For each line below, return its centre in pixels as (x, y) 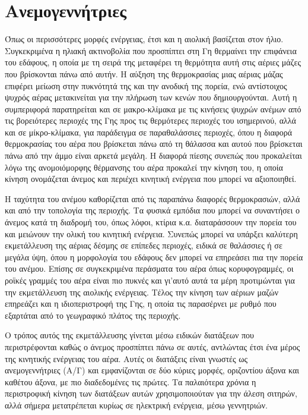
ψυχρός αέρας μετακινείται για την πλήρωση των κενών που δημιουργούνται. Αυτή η (151, 97)
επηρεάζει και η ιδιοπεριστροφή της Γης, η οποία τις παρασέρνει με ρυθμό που (141, 304)
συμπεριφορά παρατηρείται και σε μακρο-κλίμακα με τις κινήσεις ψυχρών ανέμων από (153, 109)
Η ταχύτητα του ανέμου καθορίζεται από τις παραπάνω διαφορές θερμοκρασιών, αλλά (153, 198)
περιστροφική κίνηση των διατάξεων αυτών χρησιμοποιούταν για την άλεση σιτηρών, (151, 393)
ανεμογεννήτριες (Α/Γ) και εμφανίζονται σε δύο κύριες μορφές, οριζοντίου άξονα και (152, 370)
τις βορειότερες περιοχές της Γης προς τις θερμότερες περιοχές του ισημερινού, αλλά (150, 120)
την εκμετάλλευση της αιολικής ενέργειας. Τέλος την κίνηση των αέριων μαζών (142, 292)
